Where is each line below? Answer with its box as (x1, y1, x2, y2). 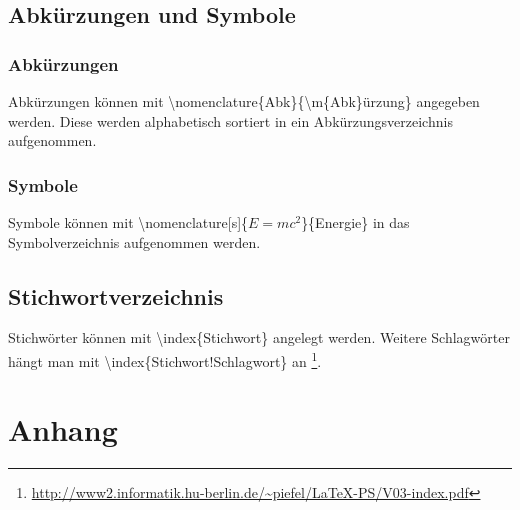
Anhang (8, 409, 118, 450)
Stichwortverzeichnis (8, 280, 224, 311)
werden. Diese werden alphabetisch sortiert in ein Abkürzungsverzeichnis (8, 110, 453, 131)
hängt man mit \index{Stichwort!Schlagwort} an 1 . (8, 347, 322, 371)
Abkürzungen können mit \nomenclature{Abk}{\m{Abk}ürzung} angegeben (8, 91, 480, 111)
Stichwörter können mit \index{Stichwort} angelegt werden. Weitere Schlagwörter (8, 327, 510, 348)
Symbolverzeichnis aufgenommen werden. (8, 231, 261, 252)
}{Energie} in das (301, 212, 410, 232)
